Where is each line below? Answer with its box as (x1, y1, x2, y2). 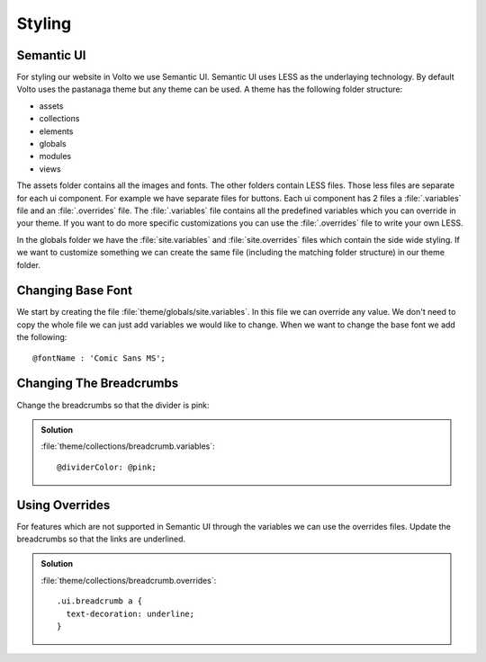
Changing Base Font (16, 283, 132, 299)
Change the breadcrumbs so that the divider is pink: (16, 399, 211, 410)
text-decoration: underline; (66, 608, 195, 619)
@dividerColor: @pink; (57, 461, 157, 472)
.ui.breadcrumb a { (57, 596, 143, 606)
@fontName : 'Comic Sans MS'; (32, 353, 166, 363)
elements (39, 126, 74, 137)
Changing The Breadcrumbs (16, 376, 179, 391)
